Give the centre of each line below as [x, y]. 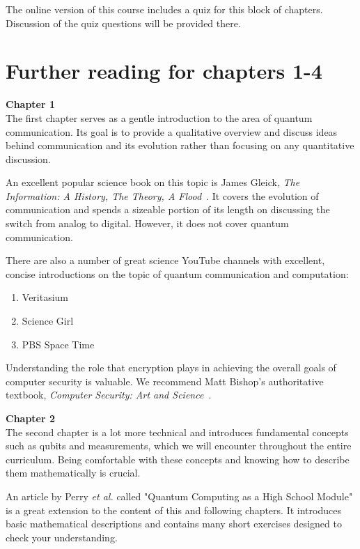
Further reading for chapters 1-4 [164, 71]
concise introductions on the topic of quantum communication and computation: [177, 273]
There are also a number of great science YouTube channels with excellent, [165, 260]
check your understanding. [62, 537]
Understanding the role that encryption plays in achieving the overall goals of [171, 368]
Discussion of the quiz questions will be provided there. [123, 23]
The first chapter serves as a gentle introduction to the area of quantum [159, 117]
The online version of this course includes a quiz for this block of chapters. [164, 9]
